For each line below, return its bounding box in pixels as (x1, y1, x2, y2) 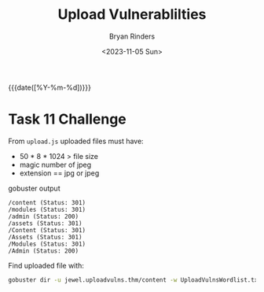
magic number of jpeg (19, 160, 92, 169)
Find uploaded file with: (8, 261, 85, 270)
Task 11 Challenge (8, 110, 127, 128)
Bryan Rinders (108, 31, 156, 41)
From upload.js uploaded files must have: (8, 136, 144, 146)
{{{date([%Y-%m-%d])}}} (8, 83, 92, 92)
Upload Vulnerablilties (57, 6, 207, 24)
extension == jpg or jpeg (19, 168, 100, 178)
